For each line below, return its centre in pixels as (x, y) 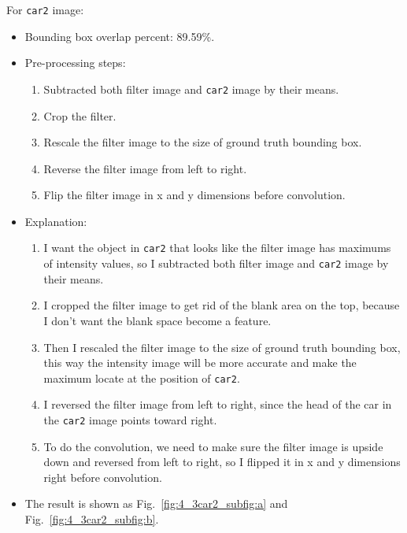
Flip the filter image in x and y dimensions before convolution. (194, 195)
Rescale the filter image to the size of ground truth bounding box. (203, 142)
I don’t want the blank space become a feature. (157, 320)
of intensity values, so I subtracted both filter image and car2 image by (216, 263)
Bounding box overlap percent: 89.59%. (120, 36)
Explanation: (56, 221)
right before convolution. (103, 477)
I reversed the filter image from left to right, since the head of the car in (218, 404)
